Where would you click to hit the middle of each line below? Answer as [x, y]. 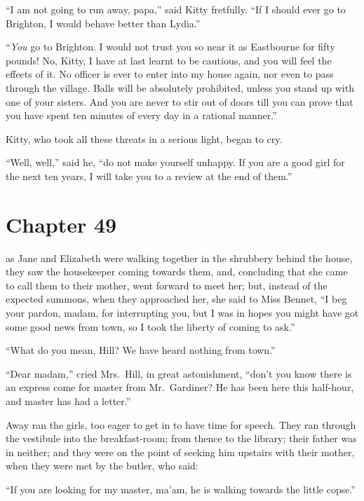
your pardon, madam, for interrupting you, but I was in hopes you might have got [182, 313]
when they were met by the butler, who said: [102, 466]
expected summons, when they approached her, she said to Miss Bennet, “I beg [176, 299]
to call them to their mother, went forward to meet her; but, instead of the [167, 285]
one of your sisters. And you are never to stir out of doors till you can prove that [180, 101]
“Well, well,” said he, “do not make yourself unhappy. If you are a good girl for [175, 162]
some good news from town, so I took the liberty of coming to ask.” [150, 326]
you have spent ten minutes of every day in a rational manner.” [141, 115]
